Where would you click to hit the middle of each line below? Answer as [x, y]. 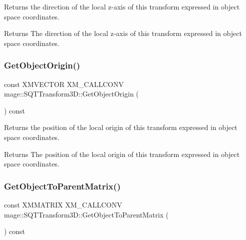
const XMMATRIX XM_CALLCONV [63, 204]
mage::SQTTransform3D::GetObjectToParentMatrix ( [86, 214]
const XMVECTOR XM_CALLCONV [64, 84]
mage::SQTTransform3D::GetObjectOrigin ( [72, 94]
